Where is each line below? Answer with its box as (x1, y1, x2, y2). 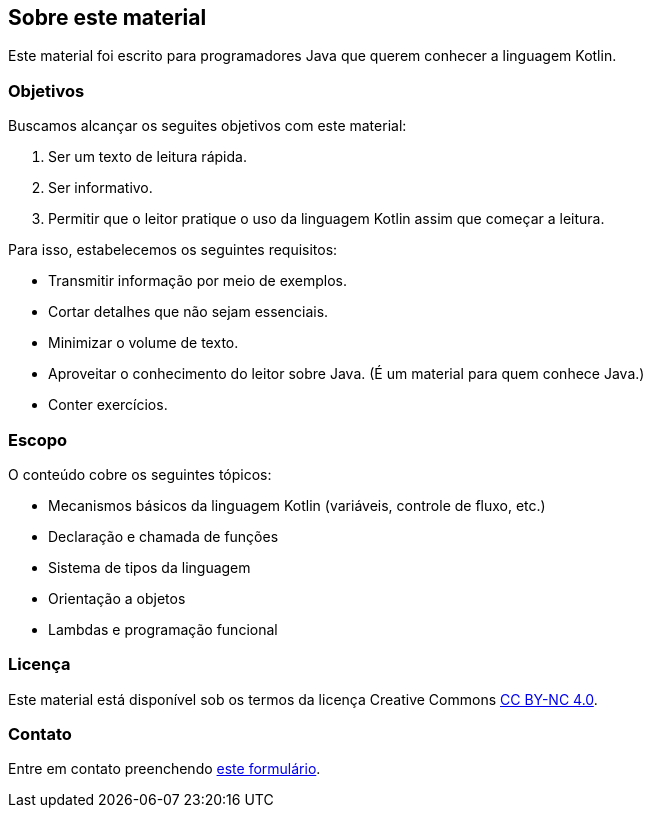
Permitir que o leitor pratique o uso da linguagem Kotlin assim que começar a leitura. (48, 210, 605, 228)
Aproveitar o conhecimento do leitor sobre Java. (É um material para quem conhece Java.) (48, 365, 645, 383)
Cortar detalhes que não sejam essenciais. (48, 303, 329, 321)
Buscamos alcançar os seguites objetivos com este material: (8, 117, 407, 135)
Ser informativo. (48, 179, 153, 197)
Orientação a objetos (48, 589, 186, 607)
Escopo (8, 429, 68, 450)
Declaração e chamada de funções (48, 527, 279, 545)
